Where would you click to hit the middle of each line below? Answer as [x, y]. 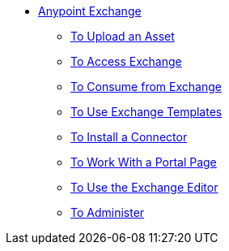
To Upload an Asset [123, 36]
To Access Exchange [126, 61]
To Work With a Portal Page [144, 162]
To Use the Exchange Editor [144, 187]
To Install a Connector [129, 137]
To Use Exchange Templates [146, 112]
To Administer [108, 212]
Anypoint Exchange [90, 11]
